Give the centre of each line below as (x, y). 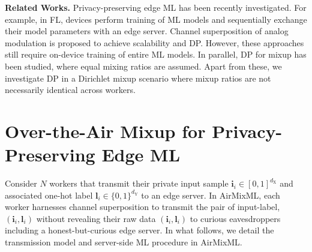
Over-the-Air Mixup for (105, 130)
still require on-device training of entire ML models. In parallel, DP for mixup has (156, 54)
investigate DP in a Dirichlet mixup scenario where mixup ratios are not (138, 78)
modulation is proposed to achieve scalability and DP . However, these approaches (154, 42)
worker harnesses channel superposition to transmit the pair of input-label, (142, 207)
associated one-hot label (49, 195)
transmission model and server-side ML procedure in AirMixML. (124, 242)
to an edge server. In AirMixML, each (211, 195)
